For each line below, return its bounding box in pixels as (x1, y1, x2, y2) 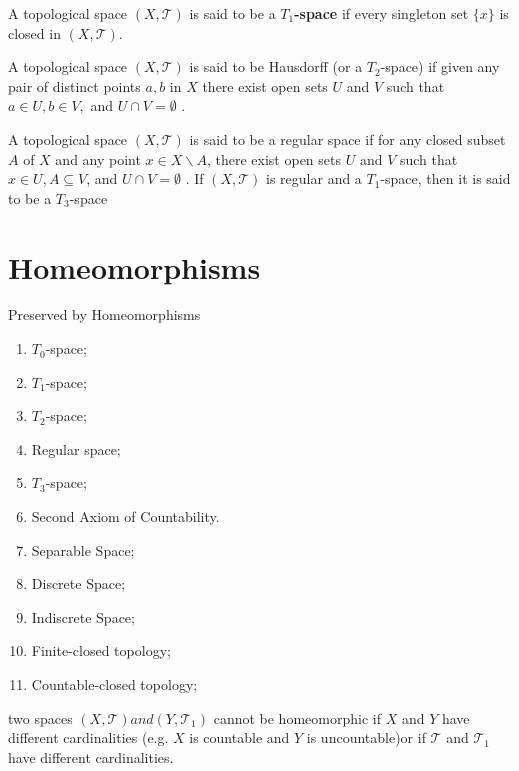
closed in (8, 22, 61, 43)
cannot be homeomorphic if (213, 707, 381, 728)
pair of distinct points (8, 75, 141, 96)
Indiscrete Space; (31, 606, 135, 627)
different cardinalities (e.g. (8, 727, 169, 748)
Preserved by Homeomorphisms (8, 304, 201, 325)
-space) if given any (380, 56, 500, 77)
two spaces (8, 707, 73, 728)
